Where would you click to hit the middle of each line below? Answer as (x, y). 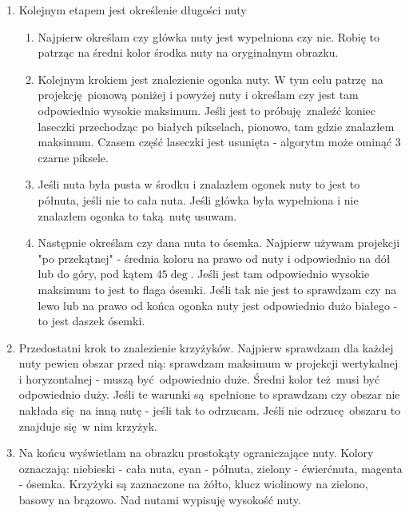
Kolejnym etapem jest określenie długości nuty (133, 10)
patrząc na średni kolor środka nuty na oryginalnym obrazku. (188, 52)
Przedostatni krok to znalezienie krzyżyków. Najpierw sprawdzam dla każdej (206, 347)
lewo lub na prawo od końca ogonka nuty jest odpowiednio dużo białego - (218, 305)
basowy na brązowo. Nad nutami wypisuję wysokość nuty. (160, 500)
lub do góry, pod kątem (95, 274)
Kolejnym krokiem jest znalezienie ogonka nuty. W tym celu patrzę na (210, 79)
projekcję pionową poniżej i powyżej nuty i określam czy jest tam (198, 95)
